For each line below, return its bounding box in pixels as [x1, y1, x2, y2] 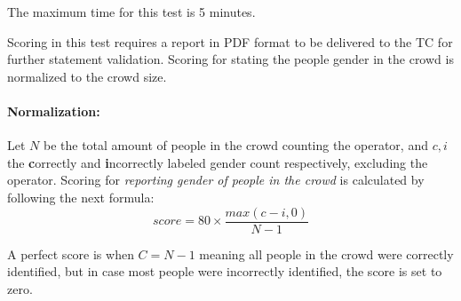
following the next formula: [7, 187, 155, 206]
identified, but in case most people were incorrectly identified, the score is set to [7, 262, 442, 281]
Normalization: [7, 101, 100, 120]
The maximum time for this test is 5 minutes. [7, 3, 256, 20]
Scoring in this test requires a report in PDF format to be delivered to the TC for [7, 32, 453, 51]
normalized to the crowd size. [7, 67, 167, 85]
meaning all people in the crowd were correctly [199, 244, 454, 263]
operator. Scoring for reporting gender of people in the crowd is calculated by [7, 170, 425, 189]
